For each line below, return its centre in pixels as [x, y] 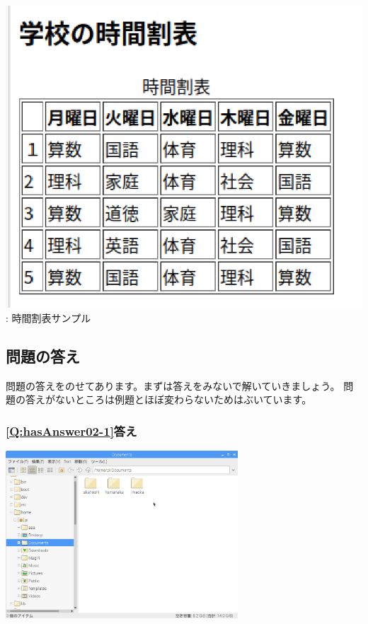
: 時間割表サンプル [48, 317]
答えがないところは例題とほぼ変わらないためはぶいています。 [168, 399]
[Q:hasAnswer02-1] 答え [71, 431]
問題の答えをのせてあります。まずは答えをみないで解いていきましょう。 [173, 385]
